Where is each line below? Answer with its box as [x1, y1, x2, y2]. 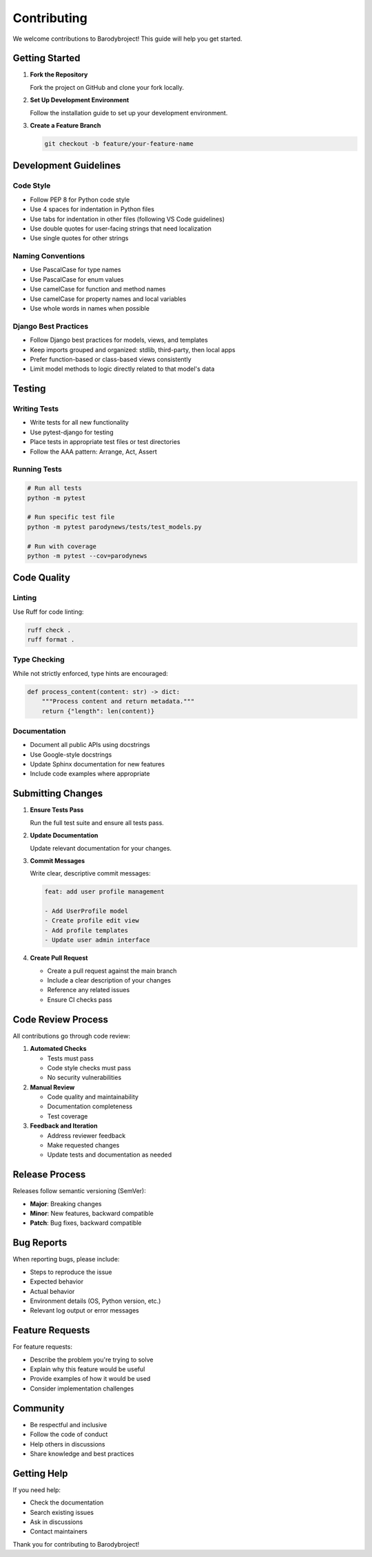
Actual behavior [30, 1287, 75, 1295]
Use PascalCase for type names [30, 266, 121, 274]
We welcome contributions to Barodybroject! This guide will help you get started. [12, 35, 242, 43]
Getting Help [12, 1467, 68, 1479]
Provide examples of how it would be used [30, 1375, 151, 1383]
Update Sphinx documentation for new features [30, 760, 165, 768]
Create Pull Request [30, 954, 88, 963]
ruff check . [27, 626, 72, 634]
